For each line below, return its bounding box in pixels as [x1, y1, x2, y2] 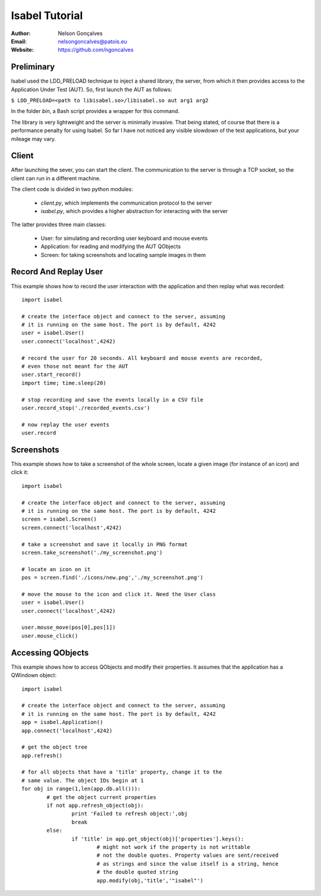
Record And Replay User [11, 267, 103, 277]
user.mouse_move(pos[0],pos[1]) [21, 624, 116, 631]
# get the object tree [21, 744, 88, 751]
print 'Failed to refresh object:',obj [71, 810, 188, 817]
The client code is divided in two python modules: [11, 186, 133, 193]
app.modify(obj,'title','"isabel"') [96, 877, 203, 884]
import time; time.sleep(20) [21, 380, 106, 386]
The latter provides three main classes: [11, 221, 106, 228]
